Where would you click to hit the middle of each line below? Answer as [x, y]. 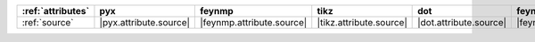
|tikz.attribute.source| [362, 22]
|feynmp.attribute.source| [254, 22]
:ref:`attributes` [56, 11]
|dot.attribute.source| [462, 22]
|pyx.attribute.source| [145, 22]
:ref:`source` [48, 22]
